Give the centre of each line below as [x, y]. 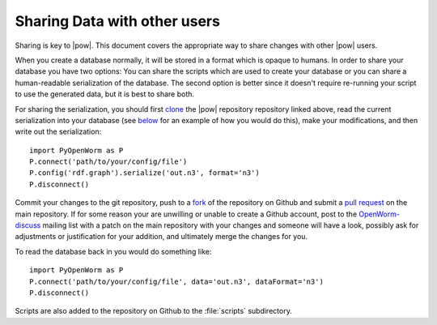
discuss [28, 225]
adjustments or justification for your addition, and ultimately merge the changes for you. [161, 237]
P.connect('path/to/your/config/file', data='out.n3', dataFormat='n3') [176, 281]
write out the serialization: [58, 132]
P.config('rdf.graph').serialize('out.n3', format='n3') [145, 173]
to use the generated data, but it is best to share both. [104, 94]
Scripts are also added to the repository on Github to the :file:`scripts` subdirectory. [154, 311]
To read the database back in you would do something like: [113, 251]
